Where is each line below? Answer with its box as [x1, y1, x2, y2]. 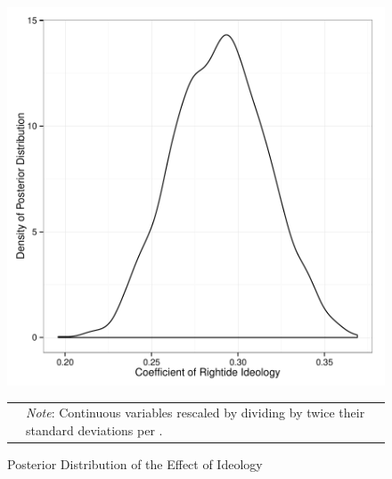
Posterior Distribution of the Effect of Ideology [7, 455, 263, 474]
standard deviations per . [26, 420, 163, 439]
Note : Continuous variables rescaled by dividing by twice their [26, 403, 365, 422]
